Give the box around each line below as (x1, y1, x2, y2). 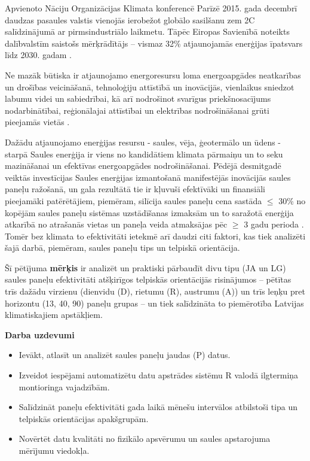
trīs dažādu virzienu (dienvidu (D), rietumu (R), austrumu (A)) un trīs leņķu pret (5, 285, 305, 298)
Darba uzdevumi (5, 328, 75, 341)
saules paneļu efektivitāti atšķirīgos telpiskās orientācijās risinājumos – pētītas (5, 273, 291, 286)
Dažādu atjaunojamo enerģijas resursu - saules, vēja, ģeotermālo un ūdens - (5, 135, 281, 148)
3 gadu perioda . (244, 218, 304, 230)
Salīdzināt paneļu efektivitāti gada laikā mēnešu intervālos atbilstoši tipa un (19, 401, 298, 413)
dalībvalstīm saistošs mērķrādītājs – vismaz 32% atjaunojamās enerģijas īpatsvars (5, 37, 303, 49)
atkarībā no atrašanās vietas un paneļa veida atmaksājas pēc (5, 218, 228, 230)
